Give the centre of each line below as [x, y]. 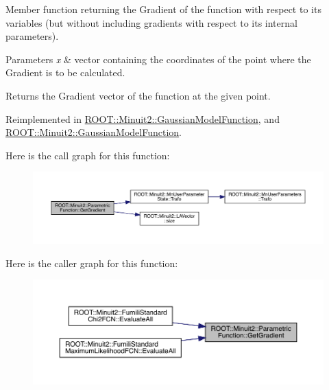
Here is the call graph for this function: [88, 155]
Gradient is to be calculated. [65, 72]
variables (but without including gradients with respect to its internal [151, 22]
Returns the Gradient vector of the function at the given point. [138, 95]
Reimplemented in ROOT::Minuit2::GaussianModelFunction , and [143, 118]
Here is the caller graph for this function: [92, 263]
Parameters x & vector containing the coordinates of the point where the [158, 59]
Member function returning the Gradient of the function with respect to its [163, 9]
